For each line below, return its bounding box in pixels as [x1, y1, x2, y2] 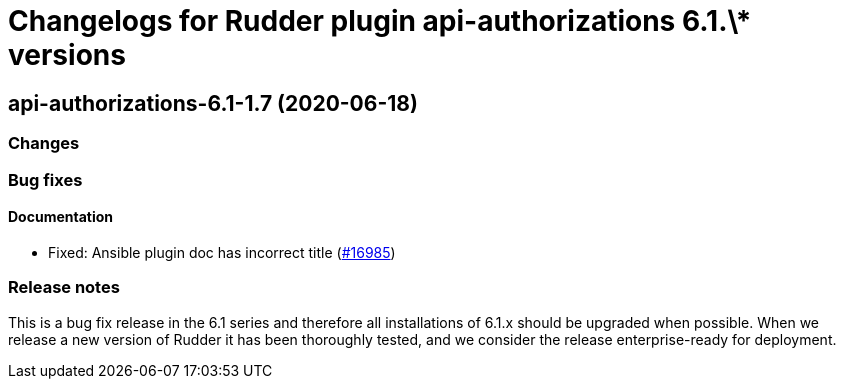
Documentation [8, 208, 114, 226]
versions [8, 38, 126, 72]
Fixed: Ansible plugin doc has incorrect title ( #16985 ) [48, 243, 396, 261]
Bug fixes [8, 169, 83, 190]
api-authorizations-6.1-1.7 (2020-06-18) [8, 90, 418, 116]
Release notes [8, 277, 120, 298]
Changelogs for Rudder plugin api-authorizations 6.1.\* [8, 4, 752, 38]
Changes [8, 133, 80, 154]
